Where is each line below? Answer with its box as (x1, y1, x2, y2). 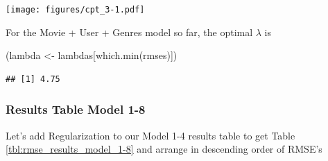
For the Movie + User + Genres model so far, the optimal (6, 24, 253, 39)
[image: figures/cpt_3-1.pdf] (6, 5, 145, 15)
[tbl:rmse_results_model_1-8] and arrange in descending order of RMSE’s (6, 142, 322, 156)
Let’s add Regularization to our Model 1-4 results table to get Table (6, 128, 295, 142)
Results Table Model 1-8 (6, 101, 146, 118)
